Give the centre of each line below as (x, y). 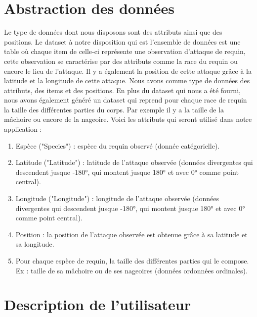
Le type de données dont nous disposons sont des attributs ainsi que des (113, 32)
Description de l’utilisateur (97, 304)
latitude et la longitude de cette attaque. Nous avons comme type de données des (127, 80)
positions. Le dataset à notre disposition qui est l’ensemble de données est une (122, 41)
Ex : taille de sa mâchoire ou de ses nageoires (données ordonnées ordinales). (131, 270)
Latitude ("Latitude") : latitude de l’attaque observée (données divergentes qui (134, 162)
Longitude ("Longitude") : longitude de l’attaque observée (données (117, 198)
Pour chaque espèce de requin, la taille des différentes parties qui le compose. (132, 261)
